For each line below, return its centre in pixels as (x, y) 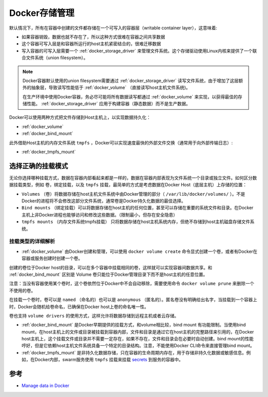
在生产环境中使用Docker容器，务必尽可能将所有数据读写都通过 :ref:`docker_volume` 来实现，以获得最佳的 (130, 96)
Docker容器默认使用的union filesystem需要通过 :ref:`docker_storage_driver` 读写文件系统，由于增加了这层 (131, 80)
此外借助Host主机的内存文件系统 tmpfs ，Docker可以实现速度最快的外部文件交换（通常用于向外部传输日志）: (121, 143)
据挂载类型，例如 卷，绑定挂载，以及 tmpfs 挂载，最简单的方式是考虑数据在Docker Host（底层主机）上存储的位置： (128, 185)
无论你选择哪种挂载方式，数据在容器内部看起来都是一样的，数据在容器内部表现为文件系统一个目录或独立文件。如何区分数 (133, 178)
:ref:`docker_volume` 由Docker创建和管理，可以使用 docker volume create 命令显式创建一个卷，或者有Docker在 (139, 251)
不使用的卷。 (22, 290)
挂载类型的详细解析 (32, 241)
